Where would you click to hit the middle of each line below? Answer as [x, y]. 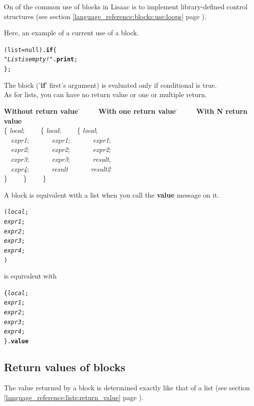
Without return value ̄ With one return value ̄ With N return [126, 111]
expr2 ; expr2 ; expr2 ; [61, 149]
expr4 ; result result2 [61, 168]
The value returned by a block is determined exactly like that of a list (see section [127, 387]
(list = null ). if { [30, 50]
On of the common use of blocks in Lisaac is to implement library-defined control [126, 6]
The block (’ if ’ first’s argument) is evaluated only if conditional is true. [110, 85]
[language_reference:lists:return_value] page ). [74, 397]
